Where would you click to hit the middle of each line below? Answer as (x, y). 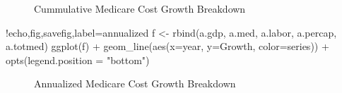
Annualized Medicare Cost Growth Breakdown (135, 83)
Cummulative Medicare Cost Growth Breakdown (140, 8)
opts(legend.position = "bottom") (78, 60)
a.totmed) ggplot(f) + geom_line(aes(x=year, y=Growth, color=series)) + (167, 46)
